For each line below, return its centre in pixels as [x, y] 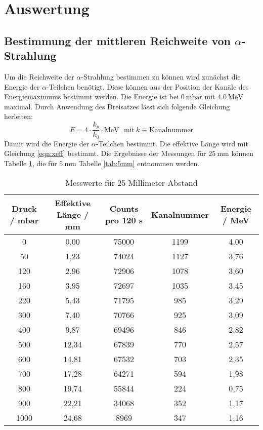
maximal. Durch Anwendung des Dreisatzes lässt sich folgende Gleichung [117, 106]
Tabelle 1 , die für [31, 163]
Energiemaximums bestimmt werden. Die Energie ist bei [92, 96]
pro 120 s [124, 220]
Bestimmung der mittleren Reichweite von [118, 40]
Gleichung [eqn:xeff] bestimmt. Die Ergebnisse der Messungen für [105, 153]
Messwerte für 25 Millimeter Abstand [131, 182]
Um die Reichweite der [39, 76]
